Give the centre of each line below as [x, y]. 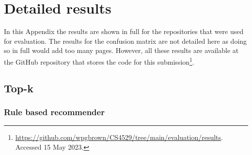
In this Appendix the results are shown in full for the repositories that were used [124, 31]
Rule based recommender [54, 112]
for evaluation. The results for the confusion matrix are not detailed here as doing [126, 41]
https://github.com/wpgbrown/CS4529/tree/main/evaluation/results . [119, 137]
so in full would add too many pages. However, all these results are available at [121, 50]
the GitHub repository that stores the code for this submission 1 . [99, 61]
